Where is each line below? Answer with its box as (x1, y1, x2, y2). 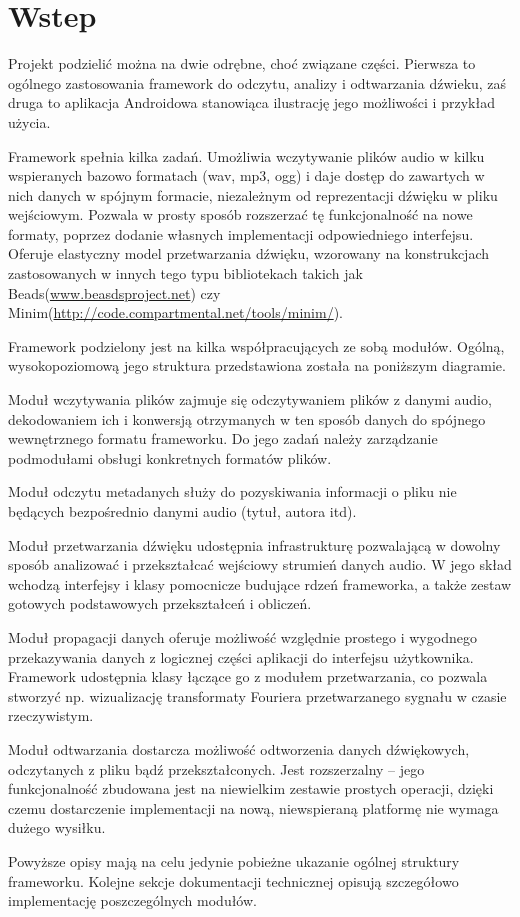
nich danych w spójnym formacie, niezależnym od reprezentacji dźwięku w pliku (8, 184, 498, 205)
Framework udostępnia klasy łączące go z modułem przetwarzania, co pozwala (8, 666, 488, 687)
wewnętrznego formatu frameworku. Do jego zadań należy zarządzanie (8, 428, 438, 449)
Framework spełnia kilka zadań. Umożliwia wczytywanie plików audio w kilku (8, 145, 485, 166)
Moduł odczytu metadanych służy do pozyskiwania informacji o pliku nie (8, 481, 457, 502)
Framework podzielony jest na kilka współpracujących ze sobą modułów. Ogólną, (8, 335, 505, 356)
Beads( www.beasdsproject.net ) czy (8, 282, 221, 303)
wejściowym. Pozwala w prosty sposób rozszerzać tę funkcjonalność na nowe (8, 204, 473, 225)
